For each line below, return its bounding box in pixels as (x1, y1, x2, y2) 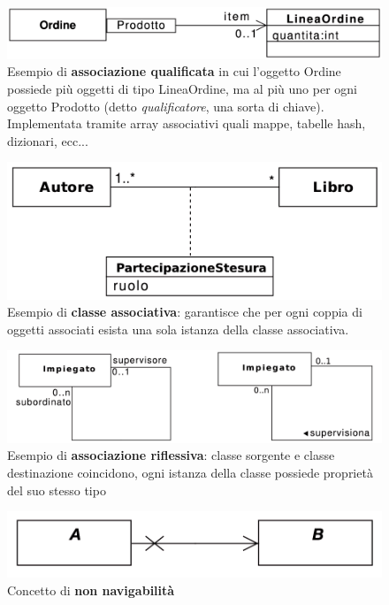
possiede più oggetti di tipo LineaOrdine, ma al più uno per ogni (7, 79, 357, 97)
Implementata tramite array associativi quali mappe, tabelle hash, (7, 114, 366, 133)
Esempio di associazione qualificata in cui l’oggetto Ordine (7, 62, 341, 80)
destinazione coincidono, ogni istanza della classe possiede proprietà (7, 463, 373, 481)
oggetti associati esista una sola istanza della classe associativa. (7, 319, 349, 338)
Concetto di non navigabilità (7, 580, 175, 599)
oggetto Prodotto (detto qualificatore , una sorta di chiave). (7, 96, 324, 115)
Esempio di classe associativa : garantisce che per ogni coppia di (7, 302, 362, 321)
